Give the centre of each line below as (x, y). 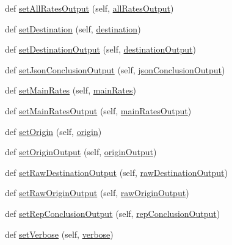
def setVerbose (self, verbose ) (59, 234)
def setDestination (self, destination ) (73, 28)
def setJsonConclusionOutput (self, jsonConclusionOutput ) (115, 69)
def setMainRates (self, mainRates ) (71, 90)
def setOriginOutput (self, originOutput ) (81, 152)
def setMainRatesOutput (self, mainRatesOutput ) (98, 110)
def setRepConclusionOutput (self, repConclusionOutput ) (113, 213)
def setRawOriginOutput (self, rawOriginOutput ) (97, 193)
